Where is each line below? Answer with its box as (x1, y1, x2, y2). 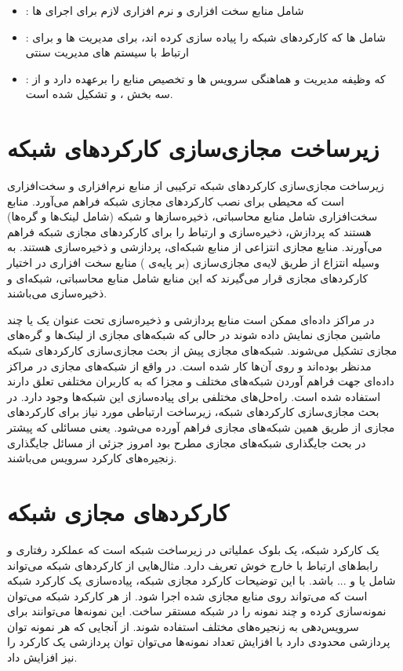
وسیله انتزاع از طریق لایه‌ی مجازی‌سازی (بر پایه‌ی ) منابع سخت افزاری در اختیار (7, 254, 379, 271)
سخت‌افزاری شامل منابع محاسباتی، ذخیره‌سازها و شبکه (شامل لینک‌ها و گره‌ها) (7, 208, 378, 224)
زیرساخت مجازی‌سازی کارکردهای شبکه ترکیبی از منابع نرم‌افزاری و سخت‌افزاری (7, 177, 384, 194)
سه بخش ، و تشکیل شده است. (25, 86, 173, 102)
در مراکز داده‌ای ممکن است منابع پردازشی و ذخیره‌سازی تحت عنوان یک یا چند (7, 311, 375, 327)
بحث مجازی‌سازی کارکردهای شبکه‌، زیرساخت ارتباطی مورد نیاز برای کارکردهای (7, 403, 379, 420)
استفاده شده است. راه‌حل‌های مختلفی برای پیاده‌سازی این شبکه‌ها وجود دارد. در (7, 388, 381, 404)
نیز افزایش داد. (7, 649, 78, 666)
